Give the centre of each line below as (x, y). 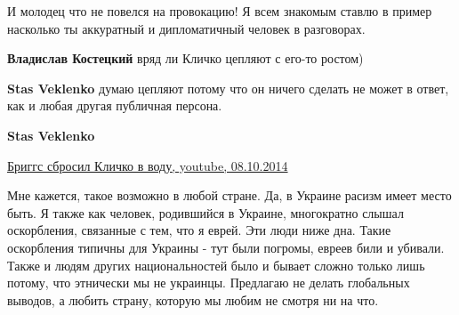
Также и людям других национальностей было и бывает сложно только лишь (216, 265)
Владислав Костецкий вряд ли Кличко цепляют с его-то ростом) (185, 58)
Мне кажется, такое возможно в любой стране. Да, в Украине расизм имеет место (229, 195)
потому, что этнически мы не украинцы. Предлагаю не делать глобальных (209, 283)
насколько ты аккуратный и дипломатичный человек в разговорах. (186, 28)
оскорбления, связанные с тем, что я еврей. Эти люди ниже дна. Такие (199, 230)
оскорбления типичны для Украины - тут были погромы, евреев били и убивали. (226, 247)
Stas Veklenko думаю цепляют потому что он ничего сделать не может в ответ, (228, 88)
